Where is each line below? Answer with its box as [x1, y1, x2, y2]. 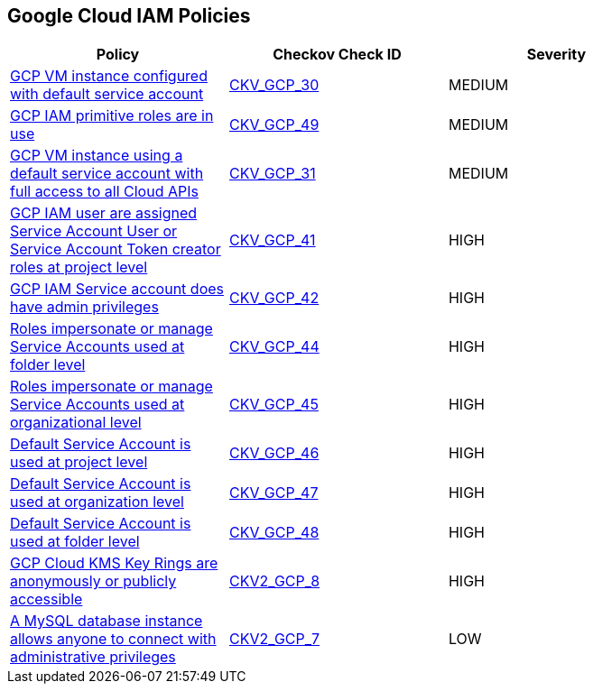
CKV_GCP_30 [228, 76, 320, 95]
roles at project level [10, 258, 148, 277]
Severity [526, 45, 587, 64]
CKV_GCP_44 [228, 337, 320, 356]
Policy [96, 45, 140, 64]
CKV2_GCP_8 [228, 572, 320, 591]
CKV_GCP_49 [228, 115, 320, 134]
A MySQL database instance [10, 612, 203, 631]
